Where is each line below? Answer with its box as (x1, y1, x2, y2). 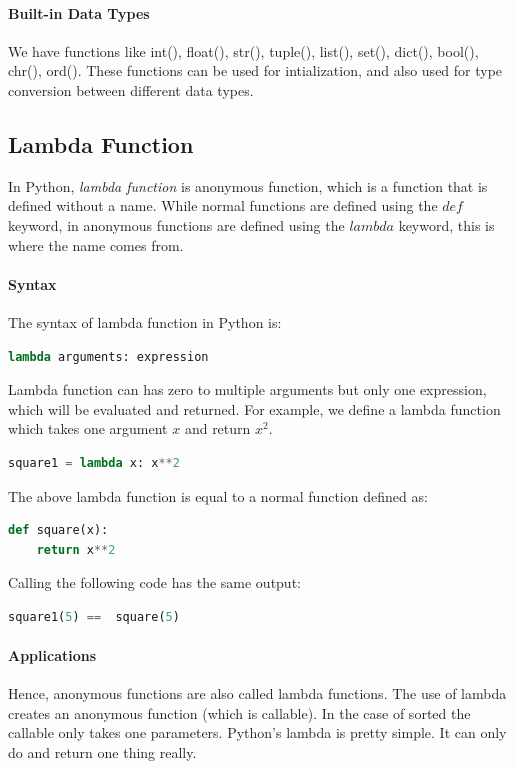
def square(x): (8, 523, 109, 538)
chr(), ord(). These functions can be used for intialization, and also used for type (8, 60, 503, 81)
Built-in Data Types (8, 2, 150, 23)
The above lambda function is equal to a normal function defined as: (8, 485, 428, 506)
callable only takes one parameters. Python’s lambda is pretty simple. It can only (8, 722, 507, 743)
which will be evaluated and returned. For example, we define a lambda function (8, 398, 501, 419)
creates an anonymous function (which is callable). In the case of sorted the (8, 702, 471, 723)
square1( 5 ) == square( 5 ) (8, 609, 180, 624)
